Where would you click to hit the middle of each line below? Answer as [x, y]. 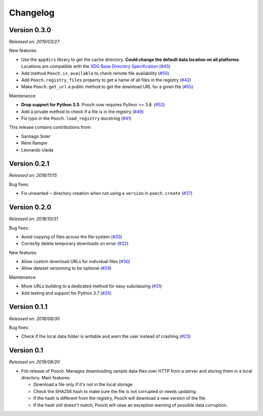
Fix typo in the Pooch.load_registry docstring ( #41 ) [76, 118]
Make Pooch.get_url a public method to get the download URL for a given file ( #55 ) [107, 87]
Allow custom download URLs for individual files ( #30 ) [76, 262]
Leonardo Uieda [37, 150]
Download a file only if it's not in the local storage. [84, 384]
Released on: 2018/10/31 [34, 219]
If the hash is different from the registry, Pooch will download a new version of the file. [120, 398]
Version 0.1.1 [28, 307]
